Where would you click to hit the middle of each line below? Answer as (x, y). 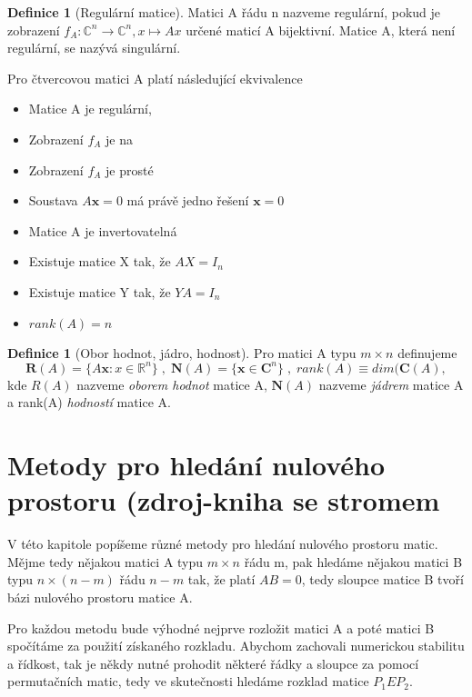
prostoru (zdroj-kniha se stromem (224, 500)
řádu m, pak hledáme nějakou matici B (353, 561)
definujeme (427, 352)
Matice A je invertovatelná (103, 230)
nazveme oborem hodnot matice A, (172, 384)
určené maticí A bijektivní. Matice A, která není (321, 30)
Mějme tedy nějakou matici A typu (105, 561)
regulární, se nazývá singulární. (94, 48)
